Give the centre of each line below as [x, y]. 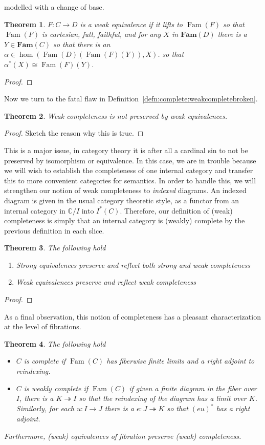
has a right [233, 408]
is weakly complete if [56, 388]
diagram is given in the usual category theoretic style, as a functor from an [122, 200]
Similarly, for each [45, 408]
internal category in [35, 210]
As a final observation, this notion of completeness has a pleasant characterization [132, 316]
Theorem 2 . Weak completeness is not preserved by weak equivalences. [116, 115]
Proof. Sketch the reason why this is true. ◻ [74, 133]
